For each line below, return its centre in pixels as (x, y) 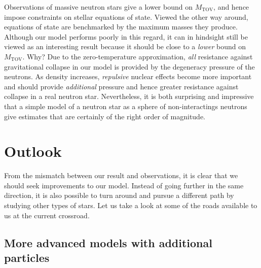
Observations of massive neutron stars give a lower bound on (98, 7)
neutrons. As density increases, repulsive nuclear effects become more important (128, 76)
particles (27, 257)
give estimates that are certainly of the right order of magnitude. (105, 116)
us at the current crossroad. (47, 215)
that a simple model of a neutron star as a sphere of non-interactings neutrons (126, 106)
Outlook (33, 151)
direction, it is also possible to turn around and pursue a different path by (119, 195)
